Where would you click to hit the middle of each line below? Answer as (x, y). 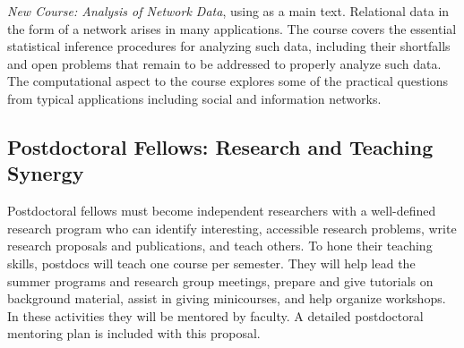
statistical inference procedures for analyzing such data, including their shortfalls (229, 46)
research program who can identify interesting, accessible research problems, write (232, 228)
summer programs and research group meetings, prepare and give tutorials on (220, 280)
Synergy (46, 173)
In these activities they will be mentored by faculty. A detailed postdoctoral (215, 315)
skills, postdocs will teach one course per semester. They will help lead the (211, 263)
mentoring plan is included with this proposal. (134, 333)
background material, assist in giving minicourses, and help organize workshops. (227, 298)
